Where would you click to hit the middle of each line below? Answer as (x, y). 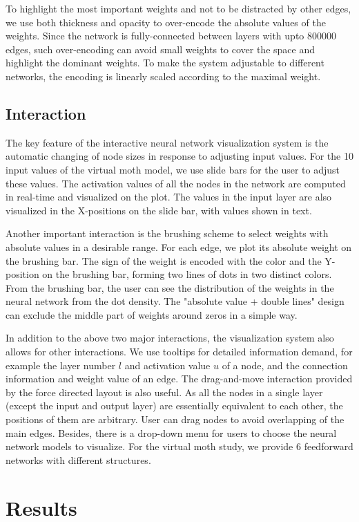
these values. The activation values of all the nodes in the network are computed (176, 183)
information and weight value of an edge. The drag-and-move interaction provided (179, 379)
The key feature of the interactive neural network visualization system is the (167, 142)
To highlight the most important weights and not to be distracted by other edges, (178, 8)
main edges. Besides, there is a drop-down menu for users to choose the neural (171, 432)
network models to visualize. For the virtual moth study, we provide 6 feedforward (179, 446)
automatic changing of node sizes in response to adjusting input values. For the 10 (179, 156)
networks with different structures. (78, 459)
